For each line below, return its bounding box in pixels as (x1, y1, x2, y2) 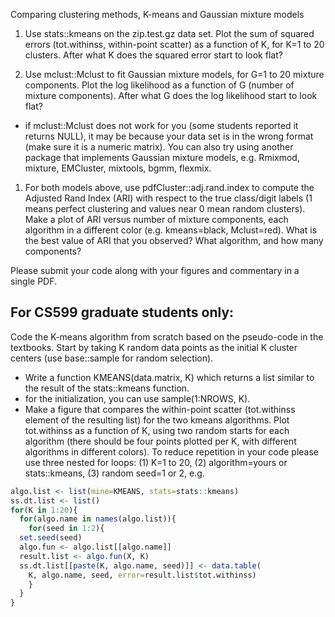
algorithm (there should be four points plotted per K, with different (24, 435, 297, 447)
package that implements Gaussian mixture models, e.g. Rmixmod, (24, 152, 300, 163)
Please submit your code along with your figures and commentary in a (10, 265, 300, 276)
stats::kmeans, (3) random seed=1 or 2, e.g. (24, 467, 205, 479)
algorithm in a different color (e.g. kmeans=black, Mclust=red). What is (24, 224, 318, 236)
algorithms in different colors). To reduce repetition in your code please (24, 445, 320, 458)
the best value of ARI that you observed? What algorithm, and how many (24, 235, 324, 246)
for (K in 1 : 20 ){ (10, 505, 78, 515)
